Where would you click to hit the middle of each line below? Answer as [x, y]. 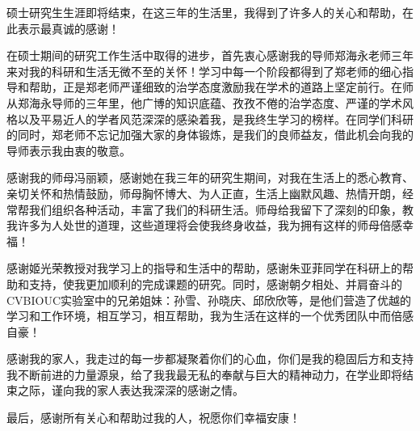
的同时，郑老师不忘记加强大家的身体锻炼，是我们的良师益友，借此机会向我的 [210, 135]
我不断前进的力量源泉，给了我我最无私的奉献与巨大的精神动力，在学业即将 [204, 374]
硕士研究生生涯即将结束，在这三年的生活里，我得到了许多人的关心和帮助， [204, 12]
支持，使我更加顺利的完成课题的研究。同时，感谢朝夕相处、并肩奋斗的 [215, 283]
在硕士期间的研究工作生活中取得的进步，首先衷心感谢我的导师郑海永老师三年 [210, 55]
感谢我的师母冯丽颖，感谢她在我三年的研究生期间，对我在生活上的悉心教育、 [210, 177]
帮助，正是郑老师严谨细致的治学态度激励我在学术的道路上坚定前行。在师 [221, 87]
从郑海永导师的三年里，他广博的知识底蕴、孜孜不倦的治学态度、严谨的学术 [204, 102]
